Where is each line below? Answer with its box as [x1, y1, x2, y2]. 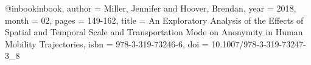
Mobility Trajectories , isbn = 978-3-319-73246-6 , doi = [5, 37, 209, 50]
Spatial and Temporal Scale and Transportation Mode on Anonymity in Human [5, 26, 303, 38]
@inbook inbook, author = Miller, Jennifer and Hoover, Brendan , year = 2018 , [5, 2, 296, 14]
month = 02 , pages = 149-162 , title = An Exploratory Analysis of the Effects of [5, 13, 304, 26]
